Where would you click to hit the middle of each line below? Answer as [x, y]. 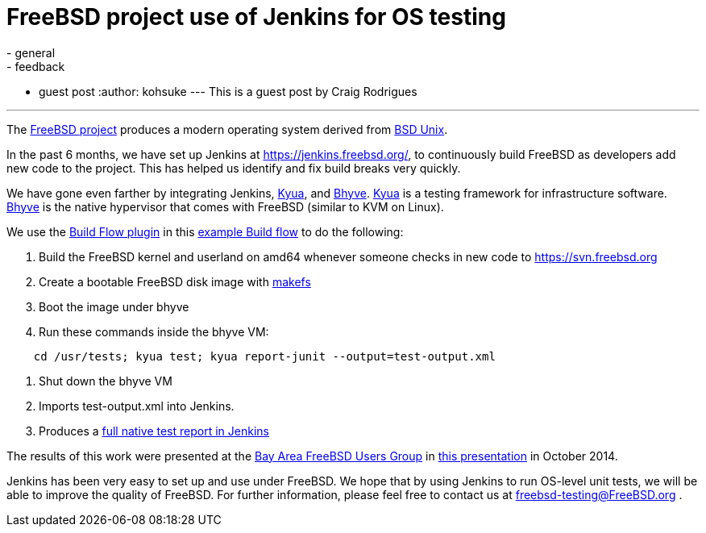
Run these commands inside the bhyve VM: [154, 331]
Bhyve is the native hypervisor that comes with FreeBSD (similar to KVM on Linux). [225, 206]
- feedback [36, 66]
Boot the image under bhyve [114, 306]
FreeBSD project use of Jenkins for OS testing [256, 17]
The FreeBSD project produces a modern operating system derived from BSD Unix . [227, 129]
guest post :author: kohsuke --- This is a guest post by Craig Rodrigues [228, 91]
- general [31, 52]
